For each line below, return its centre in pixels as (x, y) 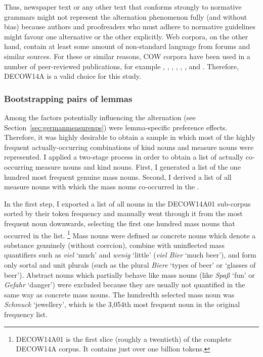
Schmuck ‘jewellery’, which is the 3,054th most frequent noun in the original (122, 304)
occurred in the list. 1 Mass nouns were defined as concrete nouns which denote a (130, 234)
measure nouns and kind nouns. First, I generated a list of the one (138, 166)
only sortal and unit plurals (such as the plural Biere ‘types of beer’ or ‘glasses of (130, 264)
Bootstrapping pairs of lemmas (68, 98)
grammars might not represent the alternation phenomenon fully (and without (126, 16)
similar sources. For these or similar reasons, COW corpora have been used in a (127, 56)
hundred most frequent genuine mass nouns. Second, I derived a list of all (118, 176)
